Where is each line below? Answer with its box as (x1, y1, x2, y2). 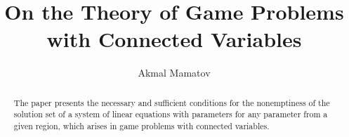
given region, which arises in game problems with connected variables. (13, 120, 270, 132)
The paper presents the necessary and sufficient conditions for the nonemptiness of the (13, 96, 330, 108)
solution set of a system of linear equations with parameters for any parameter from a (13, 108, 328, 120)
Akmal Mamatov (138, 65, 211, 80)
